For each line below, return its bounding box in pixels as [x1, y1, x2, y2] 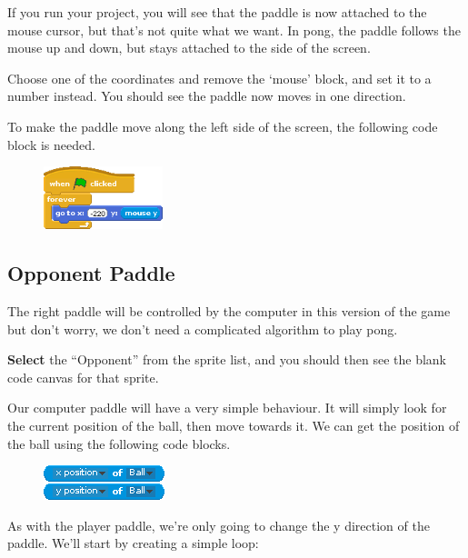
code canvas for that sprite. [7, 367, 159, 386]
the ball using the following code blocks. [7, 433, 231, 453]
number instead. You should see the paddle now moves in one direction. [7, 86, 406, 105]
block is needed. [7, 135, 95, 154]
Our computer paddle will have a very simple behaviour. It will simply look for [7, 398, 447, 417]
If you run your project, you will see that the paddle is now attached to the [7, 3, 427, 21]
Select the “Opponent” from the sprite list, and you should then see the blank [7, 350, 446, 369]
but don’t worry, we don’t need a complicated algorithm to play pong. [7, 319, 398, 338]
